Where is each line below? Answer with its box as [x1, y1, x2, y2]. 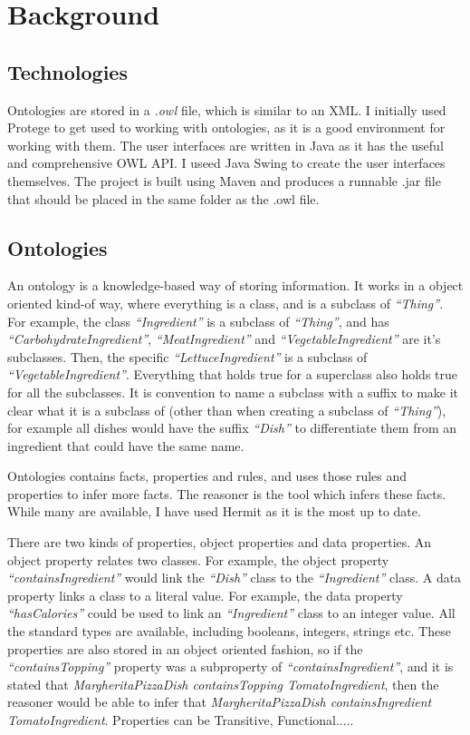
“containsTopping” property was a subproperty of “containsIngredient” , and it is [7, 657, 454, 676]
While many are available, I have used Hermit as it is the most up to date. [7, 502, 421, 521]
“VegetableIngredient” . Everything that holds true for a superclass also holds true [7, 365, 458, 384]
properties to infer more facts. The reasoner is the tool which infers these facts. [7, 484, 446, 503]
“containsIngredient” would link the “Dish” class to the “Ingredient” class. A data [7, 568, 462, 587]
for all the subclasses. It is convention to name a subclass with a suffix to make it [7, 382, 459, 401]
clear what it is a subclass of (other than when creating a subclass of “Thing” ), [7, 400, 446, 419]
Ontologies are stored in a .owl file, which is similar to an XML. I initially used [7, 100, 446, 119]
